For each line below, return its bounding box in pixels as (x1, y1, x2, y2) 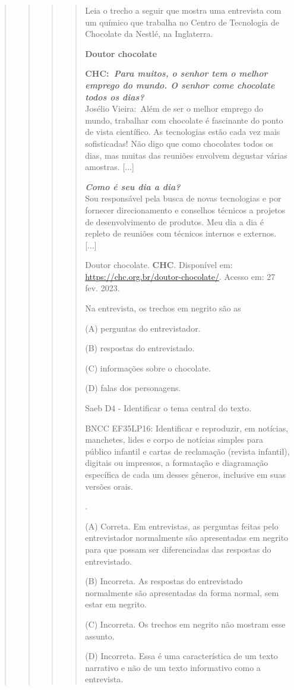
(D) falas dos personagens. (85, 382, 181, 394)
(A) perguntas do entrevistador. (85, 322, 201, 334)
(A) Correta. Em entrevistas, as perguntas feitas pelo (85, 519, 279, 532)
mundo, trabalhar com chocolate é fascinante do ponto (85, 114, 283, 126)
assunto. (85, 629, 115, 642)
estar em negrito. (85, 598, 147, 610)
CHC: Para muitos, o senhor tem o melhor (85, 67, 268, 80)
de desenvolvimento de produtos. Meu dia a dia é (85, 215, 264, 228)
